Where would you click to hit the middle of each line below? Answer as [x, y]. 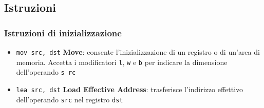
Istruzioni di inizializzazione [63, 33]
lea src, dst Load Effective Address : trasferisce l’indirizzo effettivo [130, 89]
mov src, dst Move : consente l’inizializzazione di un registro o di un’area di [138, 52]
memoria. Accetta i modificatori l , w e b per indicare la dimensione [122, 62]
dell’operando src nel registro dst [70, 99]
